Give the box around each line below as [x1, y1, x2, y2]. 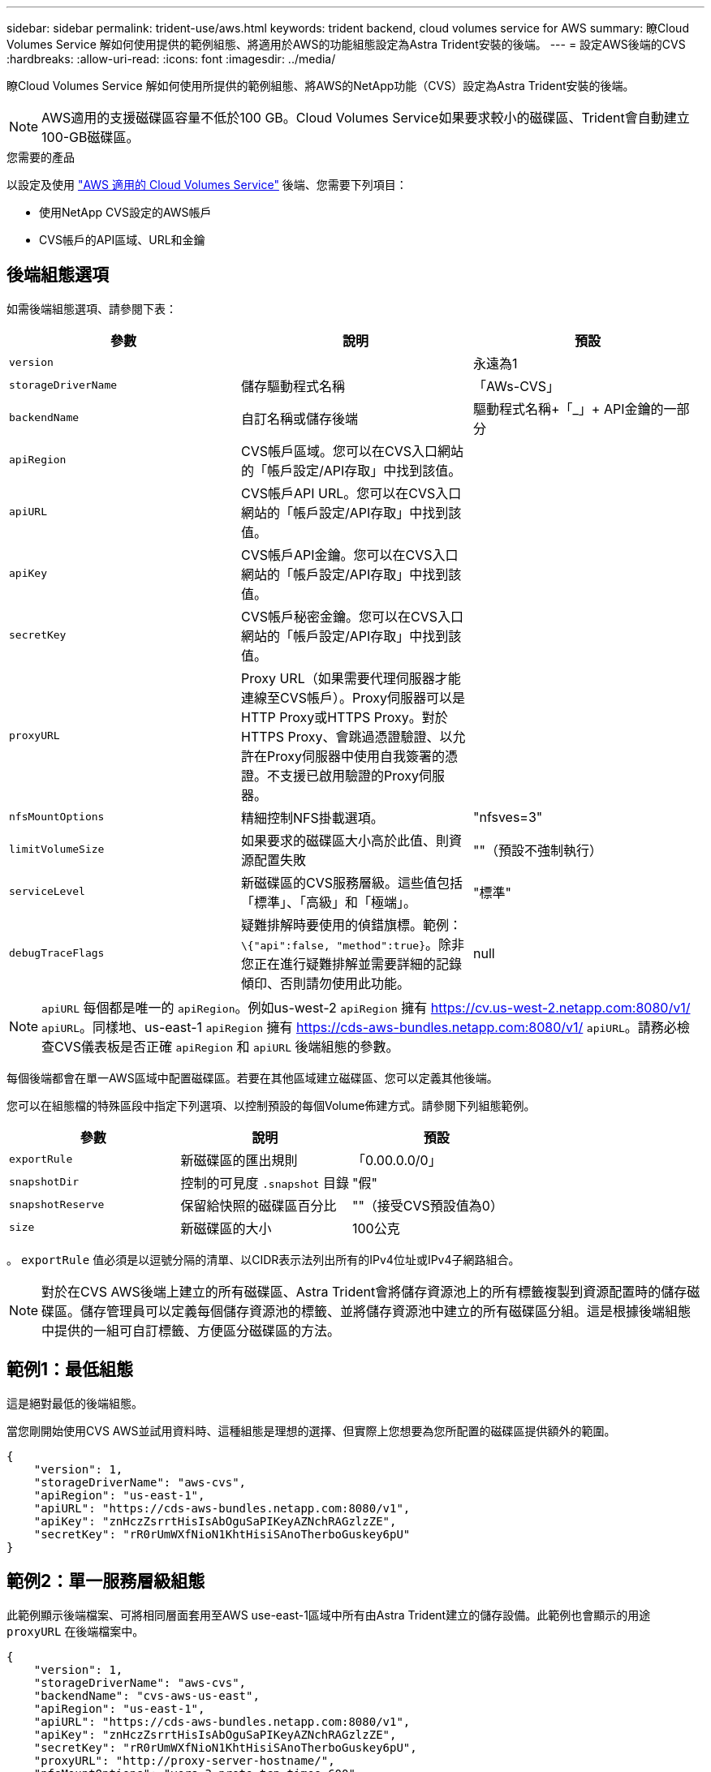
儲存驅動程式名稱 [240, 377, 345, 394]
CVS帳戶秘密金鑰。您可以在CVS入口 [240, 608, 463, 625]
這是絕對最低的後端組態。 [6, 1396, 143, 1410]
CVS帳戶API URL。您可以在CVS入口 [240, 484, 462, 501]
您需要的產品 [6, 150, 75, 164]
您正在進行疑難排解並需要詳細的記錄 [240, 955, 462, 972]
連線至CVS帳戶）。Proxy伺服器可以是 [240, 689, 465, 706]
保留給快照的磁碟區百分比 [180, 1197, 337, 1214]
